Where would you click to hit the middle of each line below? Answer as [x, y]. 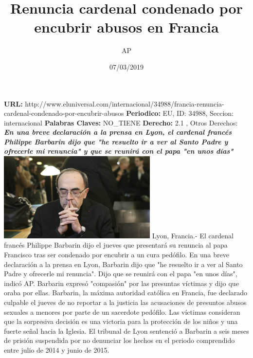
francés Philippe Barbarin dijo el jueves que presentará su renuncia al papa [116, 245]
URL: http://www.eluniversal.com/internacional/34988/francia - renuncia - [114, 103]
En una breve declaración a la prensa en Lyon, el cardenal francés [118, 132]
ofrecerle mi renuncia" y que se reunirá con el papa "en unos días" [119, 151]
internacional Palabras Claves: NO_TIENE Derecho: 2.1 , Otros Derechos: [121, 122]
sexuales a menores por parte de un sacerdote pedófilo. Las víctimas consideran [122, 312]
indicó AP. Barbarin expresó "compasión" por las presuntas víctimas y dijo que [121, 283]
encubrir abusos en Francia [126, 27]
